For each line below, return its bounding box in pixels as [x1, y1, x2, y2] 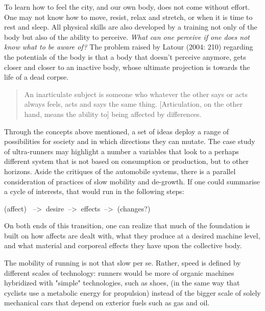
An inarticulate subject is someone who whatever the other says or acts [24, 88, 248, 99]
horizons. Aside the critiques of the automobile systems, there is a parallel [4, 165, 236, 176]
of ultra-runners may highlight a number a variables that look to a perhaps [4, 146, 239, 156]
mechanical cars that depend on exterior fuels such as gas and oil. [4, 297, 210, 308]
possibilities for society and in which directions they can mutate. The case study [4, 136, 255, 147]
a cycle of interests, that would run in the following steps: [4, 186, 184, 197]
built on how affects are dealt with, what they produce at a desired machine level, [4, 230, 260, 241]
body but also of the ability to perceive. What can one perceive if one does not [4, 31, 250, 42]
